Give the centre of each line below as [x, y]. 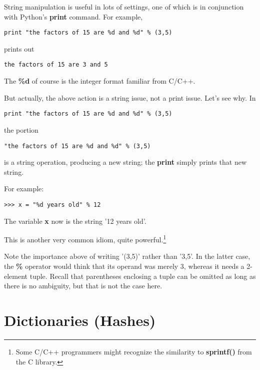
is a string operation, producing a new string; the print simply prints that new [125, 162]
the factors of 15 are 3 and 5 [56, 65]
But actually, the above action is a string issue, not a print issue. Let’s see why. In [130, 97]
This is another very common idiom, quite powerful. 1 [85, 239]
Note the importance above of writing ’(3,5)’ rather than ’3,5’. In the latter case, [127, 256]
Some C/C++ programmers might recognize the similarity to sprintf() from [134, 351]
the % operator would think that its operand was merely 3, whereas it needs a [124, 266]
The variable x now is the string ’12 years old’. [75, 221]
